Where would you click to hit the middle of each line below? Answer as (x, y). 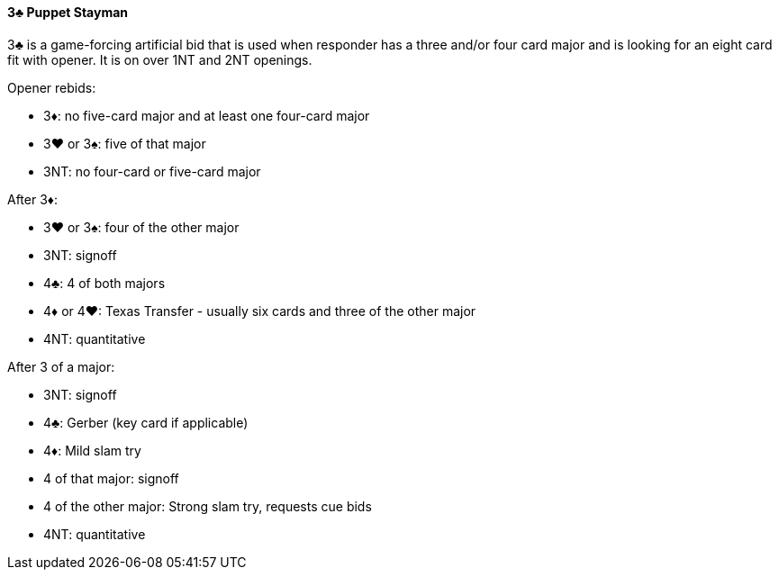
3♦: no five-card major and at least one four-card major (207, 115)
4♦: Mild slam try (92, 450)
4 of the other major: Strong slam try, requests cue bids (208, 506)
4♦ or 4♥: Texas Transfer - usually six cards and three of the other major (260, 311)
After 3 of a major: (61, 366)
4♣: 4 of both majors (104, 283)
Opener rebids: (52, 87)
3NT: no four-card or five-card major (152, 171)
